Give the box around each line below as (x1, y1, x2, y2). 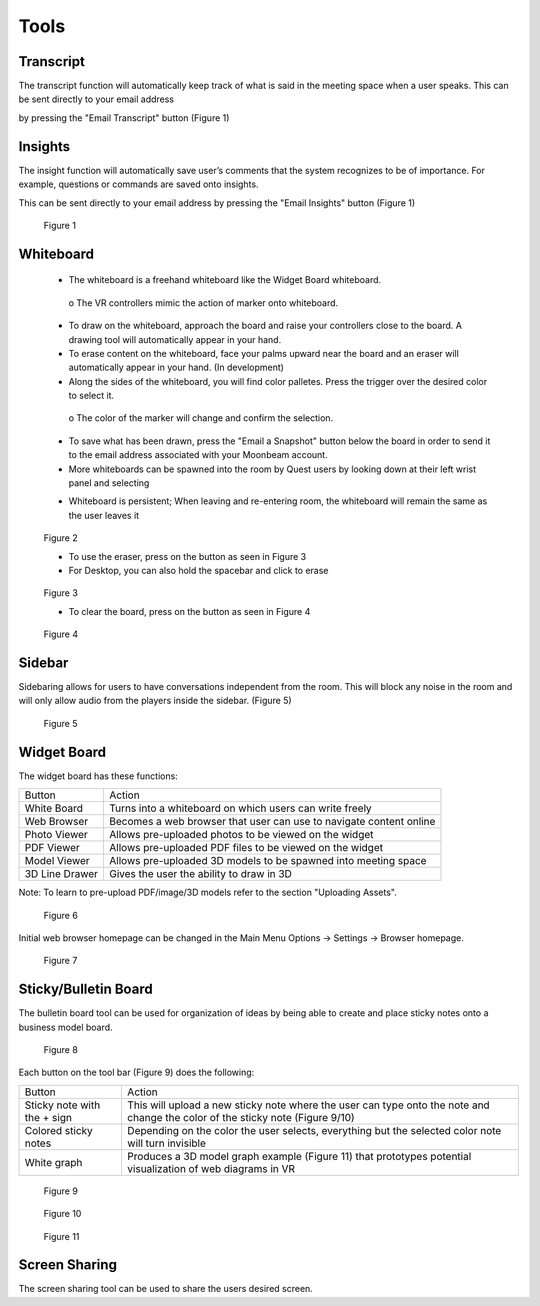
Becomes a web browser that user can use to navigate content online (109, 815, 436, 829)
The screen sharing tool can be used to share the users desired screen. (18, 1283, 314, 1295)
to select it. (68, 390, 115, 402)
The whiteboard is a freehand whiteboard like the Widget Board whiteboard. (68, 274, 382, 286)
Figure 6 (43, 909, 79, 921)
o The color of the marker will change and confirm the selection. (68, 412, 334, 424)
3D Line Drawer (24, 867, 99, 881)
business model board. (18, 1021, 114, 1033)
